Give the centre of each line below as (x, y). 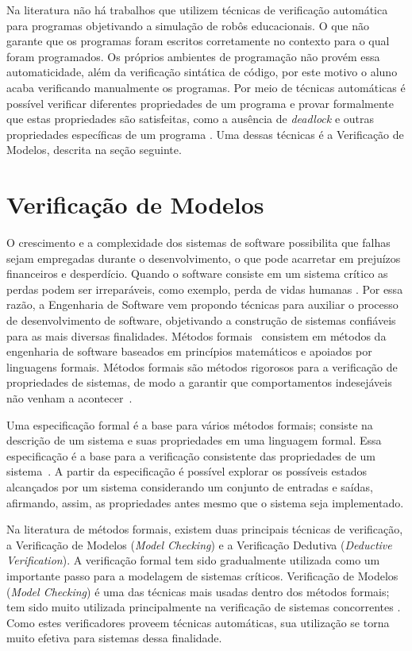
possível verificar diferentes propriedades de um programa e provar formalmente (200, 103)
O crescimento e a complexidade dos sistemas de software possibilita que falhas (198, 243)
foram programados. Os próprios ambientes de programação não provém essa (193, 56)
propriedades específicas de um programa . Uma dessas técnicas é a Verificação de (205, 134)
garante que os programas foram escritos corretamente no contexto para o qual (198, 41)
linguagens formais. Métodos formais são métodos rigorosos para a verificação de (202, 366)
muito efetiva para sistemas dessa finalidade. (114, 638)
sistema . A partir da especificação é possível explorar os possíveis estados (187, 471)
